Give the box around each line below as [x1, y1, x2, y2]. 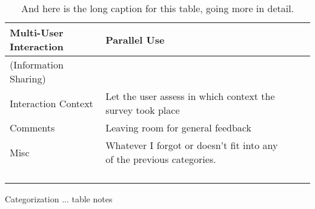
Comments [10, 121, 55, 134]
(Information [10, 58, 64, 71]
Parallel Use [105, 32, 165, 47]
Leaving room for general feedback [105, 121, 251, 134]
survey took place [105, 103, 180, 117]
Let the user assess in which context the [105, 89, 275, 103]
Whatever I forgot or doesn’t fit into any [105, 138, 278, 152]
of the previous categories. [105, 152, 216, 166]
